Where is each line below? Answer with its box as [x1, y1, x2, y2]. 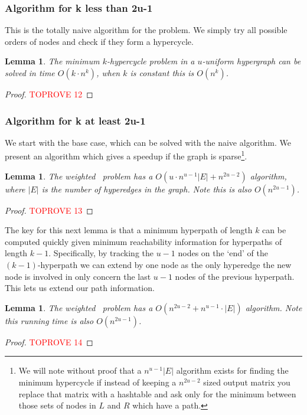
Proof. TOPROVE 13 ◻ [5, 204, 93, 216]
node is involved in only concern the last [5, 270, 151, 282]
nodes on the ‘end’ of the [178, 247, 269, 259]
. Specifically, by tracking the [48, 247, 154, 259]
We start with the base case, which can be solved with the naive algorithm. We [5, 136, 291, 148]
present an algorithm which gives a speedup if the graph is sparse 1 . [5, 148, 247, 162]
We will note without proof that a [18, 364, 142, 377]
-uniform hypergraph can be [202, 55, 301, 67]
